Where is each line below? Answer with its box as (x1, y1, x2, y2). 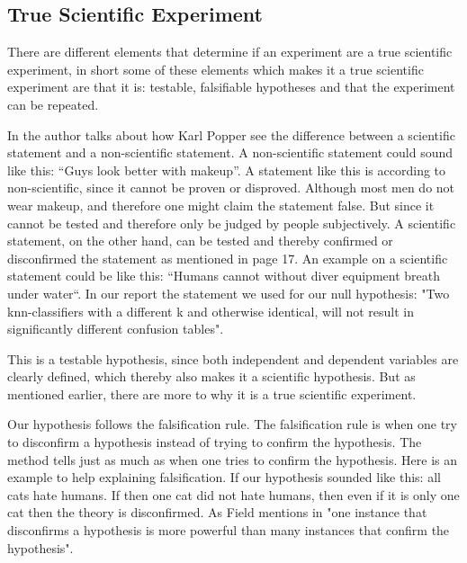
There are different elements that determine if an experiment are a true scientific (7, 42, 453, 61)
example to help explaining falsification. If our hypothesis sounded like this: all (7, 468, 441, 487)
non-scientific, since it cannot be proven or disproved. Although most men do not (7, 178, 455, 197)
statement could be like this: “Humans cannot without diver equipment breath (7, 266, 440, 285)
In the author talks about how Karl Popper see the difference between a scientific (7, 125, 455, 144)
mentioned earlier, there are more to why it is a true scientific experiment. (7, 384, 417, 403)
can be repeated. (7, 94, 99, 113)
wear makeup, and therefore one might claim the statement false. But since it (7, 195, 435, 214)
